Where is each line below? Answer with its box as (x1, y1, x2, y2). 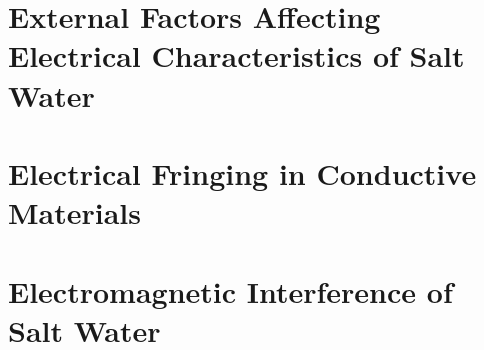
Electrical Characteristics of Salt (8, 35, 465, 76)
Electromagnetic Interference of (8, 270, 453, 311)
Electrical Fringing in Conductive (8, 152, 477, 193)
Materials (8, 192, 142, 233)
